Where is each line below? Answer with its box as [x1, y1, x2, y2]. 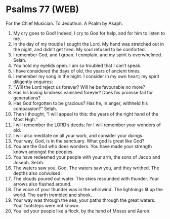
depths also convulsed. [13, 170, 62, 176]
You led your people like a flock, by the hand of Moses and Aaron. [13, 208, 151, 214]
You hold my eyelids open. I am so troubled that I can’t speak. [13, 62, 142, 68]
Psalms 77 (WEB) [6, 4, 79, 15]
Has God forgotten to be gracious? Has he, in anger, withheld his [13, 100, 148, 106]
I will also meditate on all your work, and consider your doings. [13, 132, 144, 138]
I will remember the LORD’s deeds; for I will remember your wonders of [13, 122, 161, 128]
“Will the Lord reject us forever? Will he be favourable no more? [13, 84, 146, 90]
